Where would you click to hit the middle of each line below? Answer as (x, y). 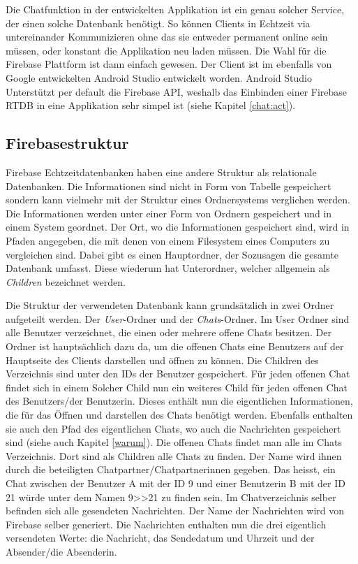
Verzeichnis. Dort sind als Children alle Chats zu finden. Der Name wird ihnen (174, 455)
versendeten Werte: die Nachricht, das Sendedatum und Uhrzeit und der (160, 538)
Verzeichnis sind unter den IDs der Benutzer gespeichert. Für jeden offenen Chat (178, 374)
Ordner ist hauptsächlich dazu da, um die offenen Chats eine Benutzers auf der (175, 346)
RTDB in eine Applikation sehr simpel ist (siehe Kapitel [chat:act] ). (151, 105)
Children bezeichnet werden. (66, 281)
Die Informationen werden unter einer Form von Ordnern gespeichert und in (169, 213)
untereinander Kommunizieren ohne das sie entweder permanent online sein (167, 37)
